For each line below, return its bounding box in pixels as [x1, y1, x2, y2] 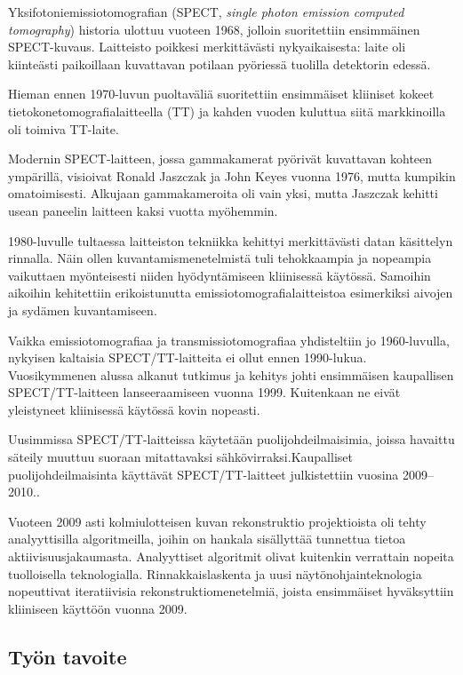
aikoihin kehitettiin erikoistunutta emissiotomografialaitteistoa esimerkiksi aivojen [8, 283, 453, 302]
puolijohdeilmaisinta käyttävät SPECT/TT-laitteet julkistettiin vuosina [8, 465, 399, 483]
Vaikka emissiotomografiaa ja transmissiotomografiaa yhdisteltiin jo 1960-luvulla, [8, 330, 450, 349]
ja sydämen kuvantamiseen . [8, 300, 157, 319]
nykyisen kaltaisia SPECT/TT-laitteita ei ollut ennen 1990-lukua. [8, 348, 367, 367]
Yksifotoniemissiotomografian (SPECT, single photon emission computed [8, 3, 404, 20]
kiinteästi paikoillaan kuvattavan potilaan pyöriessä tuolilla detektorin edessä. [8, 54, 431, 73]
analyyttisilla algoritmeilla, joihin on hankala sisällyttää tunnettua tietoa [8, 529, 406, 548]
